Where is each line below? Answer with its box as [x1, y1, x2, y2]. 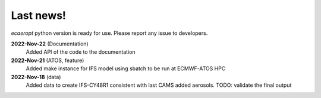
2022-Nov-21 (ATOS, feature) [11, 57, 84, 64]
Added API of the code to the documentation [26, 48, 136, 55]
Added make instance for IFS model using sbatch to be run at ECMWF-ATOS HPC [26, 65, 226, 72]
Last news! [11, 9, 67, 22]
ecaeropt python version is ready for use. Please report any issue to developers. [11, 30, 208, 37]
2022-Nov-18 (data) [11, 73, 61, 80]
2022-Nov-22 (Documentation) [11, 40, 89, 47]
